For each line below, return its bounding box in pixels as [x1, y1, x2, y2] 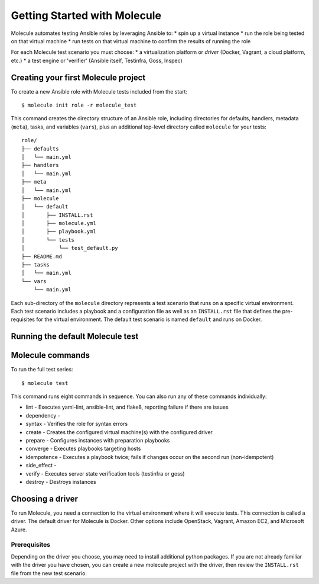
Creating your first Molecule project [11, 72, 146, 82]
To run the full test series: [11, 366, 73, 373]
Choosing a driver [11, 493, 79, 503]
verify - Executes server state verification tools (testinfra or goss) [25, 470, 185, 477]
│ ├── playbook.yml [21, 228, 97, 235]
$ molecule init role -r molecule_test [21, 102, 137, 109]
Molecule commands [11, 350, 90, 361]
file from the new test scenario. [11, 569, 87, 577]
